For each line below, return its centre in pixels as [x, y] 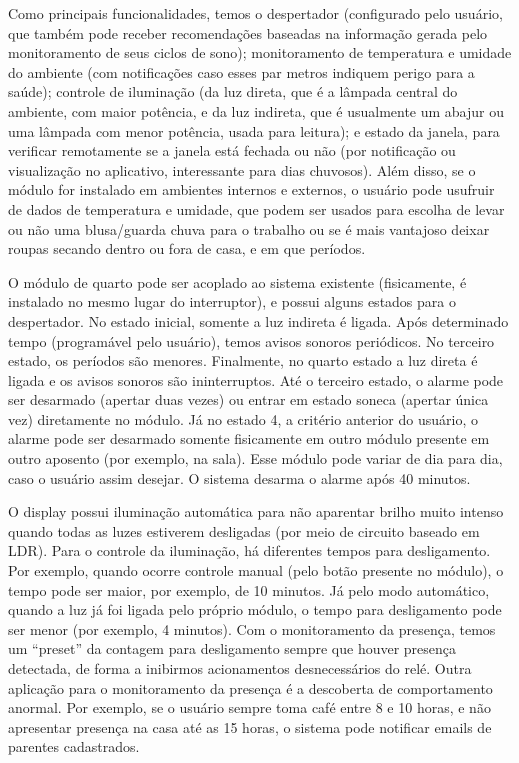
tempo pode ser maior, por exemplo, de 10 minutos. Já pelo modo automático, [249, 589]
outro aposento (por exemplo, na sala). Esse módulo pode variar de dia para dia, [255, 458]
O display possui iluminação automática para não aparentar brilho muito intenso [256, 511]
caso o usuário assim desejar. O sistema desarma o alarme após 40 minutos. [239, 477]
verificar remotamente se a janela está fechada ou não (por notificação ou [232, 150]
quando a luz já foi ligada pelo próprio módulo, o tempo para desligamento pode [255, 609]
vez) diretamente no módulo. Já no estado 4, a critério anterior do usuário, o [243, 418]
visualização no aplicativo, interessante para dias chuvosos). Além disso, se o [242, 169]
